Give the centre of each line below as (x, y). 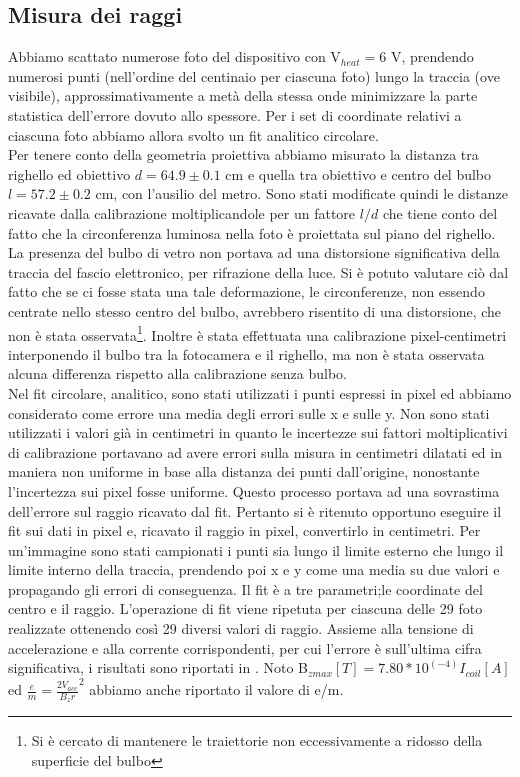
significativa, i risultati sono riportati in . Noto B (158, 667)
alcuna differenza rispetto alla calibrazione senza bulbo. (178, 373)
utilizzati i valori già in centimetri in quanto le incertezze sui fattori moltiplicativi (258, 432)
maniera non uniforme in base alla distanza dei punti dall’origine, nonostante (244, 471)
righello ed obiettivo (69, 173)
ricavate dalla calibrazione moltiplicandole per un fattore (182, 212)
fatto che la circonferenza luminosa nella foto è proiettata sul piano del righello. (252, 232)
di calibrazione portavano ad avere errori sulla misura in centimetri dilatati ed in (255, 451)
